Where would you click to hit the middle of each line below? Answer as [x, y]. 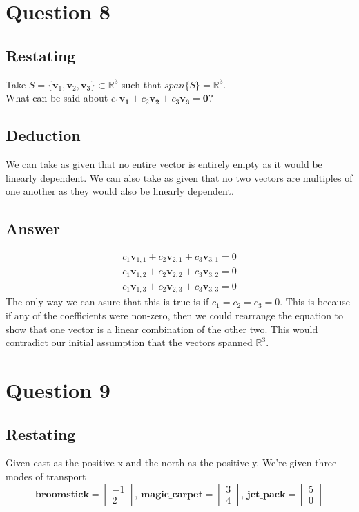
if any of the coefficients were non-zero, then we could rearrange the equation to [175, 315]
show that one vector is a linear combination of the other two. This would [162, 329]
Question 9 [58, 389]
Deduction [43, 135]
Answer [33, 228]
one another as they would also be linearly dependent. [120, 191]
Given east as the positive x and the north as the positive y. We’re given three [171, 463]
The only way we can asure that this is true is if [107, 302]
